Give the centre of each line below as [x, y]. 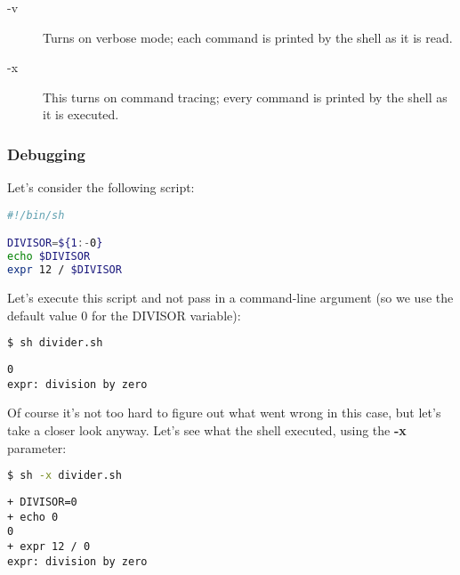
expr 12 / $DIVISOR [65, 270]
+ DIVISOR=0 [42, 502]
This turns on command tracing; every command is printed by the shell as [245, 97]
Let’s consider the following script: [101, 187]
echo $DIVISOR [49, 257]
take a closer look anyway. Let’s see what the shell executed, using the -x [207, 429]
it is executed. [81, 114]
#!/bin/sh [36, 215]
